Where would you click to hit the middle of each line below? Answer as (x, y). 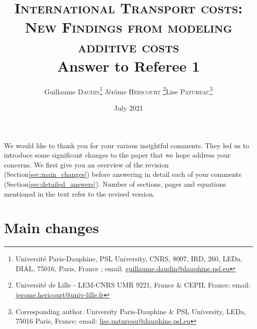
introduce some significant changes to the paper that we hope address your (117, 155)
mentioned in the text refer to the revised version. (80, 193)
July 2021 (128, 107)
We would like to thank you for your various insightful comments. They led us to (127, 145)
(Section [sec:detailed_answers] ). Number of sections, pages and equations (115, 184)
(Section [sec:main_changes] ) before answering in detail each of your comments (123, 174)
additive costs (128, 46)
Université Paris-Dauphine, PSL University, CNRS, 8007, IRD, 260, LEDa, (129, 259)
